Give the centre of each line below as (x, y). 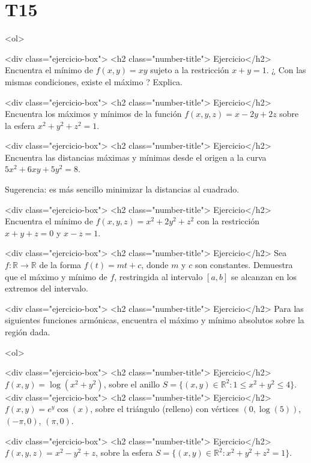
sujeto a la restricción (190, 70)
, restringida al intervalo (159, 276)
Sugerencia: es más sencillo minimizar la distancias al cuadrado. (122, 189)
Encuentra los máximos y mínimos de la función (93, 114)
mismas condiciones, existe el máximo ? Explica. (94, 81)
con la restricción (228, 221)
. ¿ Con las (286, 70)
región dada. (28, 332)
